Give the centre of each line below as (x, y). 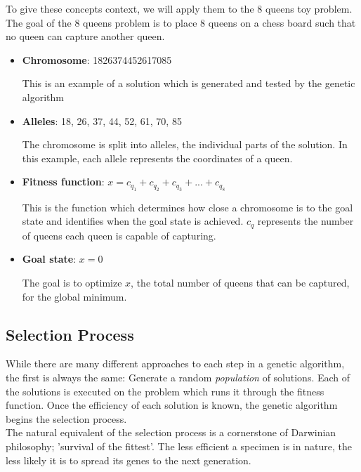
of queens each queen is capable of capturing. (119, 235)
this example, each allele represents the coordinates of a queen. (157, 158)
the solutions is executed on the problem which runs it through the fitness (165, 391)
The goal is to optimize (72, 282)
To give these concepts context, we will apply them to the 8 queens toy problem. (179, 8)
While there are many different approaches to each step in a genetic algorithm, (175, 363)
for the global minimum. (74, 296)
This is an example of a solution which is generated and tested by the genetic (189, 83)
